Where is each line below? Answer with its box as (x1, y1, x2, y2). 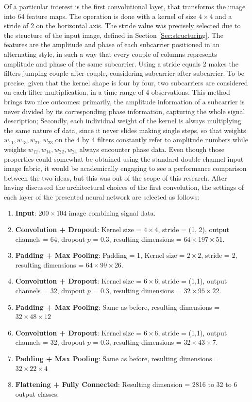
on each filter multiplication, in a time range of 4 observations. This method (4, 87, 230, 97)
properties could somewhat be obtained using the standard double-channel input (4, 153, 244, 164)
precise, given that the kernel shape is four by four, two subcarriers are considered (4, 77, 248, 87)
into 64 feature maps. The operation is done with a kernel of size (4, 11, 197, 21)
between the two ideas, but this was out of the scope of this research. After (4, 172, 227, 183)
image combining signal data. (68, 208, 156, 218)
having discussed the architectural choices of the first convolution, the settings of (4, 182, 244, 192)
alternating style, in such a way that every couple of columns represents (4, 49, 217, 59)
